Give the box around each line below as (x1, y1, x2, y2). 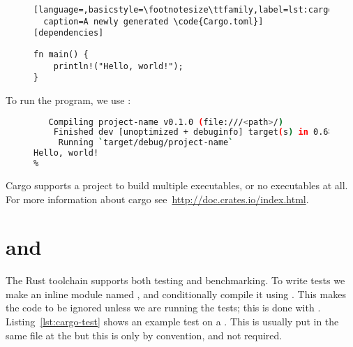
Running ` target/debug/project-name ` (58, 138, 234, 148)
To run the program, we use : (6, 92, 131, 107)
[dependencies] (33, 28, 104, 38)
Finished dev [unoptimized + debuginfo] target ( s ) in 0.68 (53, 127, 333, 138)
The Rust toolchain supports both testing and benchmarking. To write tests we (6, 273, 345, 288)
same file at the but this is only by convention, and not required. (6, 327, 283, 342)
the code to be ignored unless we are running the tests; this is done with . (6, 300, 321, 315)
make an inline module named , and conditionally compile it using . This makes (6, 286, 346, 301)
